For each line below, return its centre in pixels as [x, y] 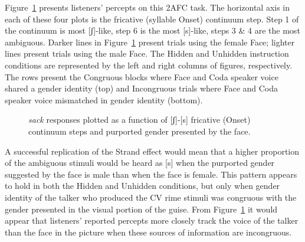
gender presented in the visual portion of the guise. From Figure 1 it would [141, 209]
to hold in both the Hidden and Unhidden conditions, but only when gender [142, 186]
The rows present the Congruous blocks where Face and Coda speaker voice [142, 76]
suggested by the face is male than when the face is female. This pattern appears [151, 174]
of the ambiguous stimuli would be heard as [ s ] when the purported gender [140, 163]
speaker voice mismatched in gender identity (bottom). [104, 99]
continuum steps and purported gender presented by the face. [140, 131]
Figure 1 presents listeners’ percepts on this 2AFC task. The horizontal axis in [147, 7]
